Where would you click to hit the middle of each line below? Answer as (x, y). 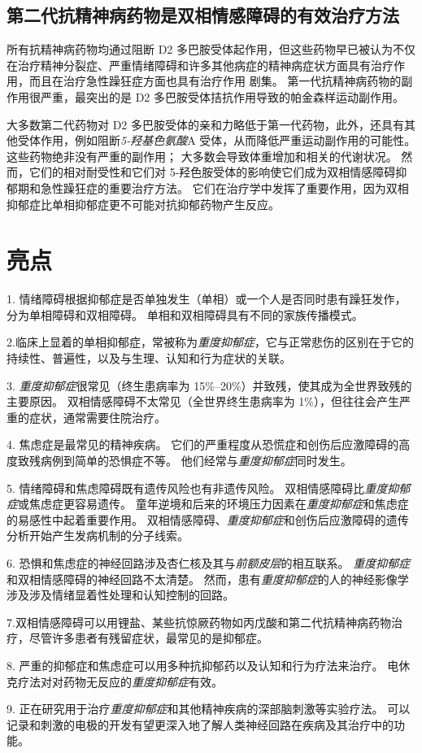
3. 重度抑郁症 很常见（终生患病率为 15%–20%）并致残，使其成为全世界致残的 (209, 385)
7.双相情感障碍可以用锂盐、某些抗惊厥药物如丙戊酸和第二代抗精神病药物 (199, 622)
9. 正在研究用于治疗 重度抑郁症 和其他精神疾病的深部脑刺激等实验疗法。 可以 (209, 709)
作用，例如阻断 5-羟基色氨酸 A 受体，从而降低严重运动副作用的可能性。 (228, 140)
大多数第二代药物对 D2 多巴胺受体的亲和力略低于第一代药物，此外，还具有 (206, 124)
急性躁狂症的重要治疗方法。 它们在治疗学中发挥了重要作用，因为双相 (224, 187)
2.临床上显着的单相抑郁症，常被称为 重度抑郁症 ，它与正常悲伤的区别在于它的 (210, 342)
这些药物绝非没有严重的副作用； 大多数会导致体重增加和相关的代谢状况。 (202, 156)
